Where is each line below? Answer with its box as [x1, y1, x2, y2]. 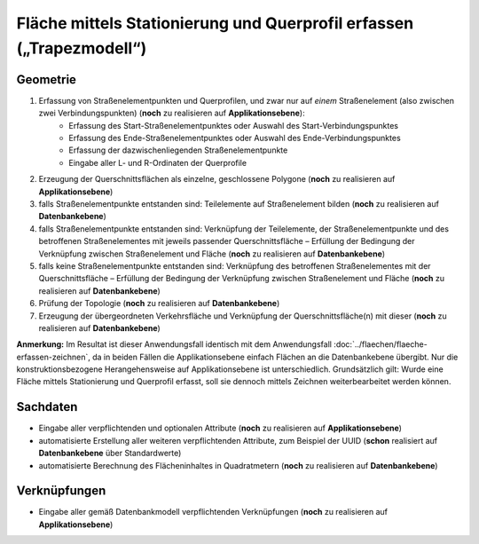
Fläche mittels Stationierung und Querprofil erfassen [16, 13, 414, 33]
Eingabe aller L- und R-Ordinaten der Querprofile [68, 157, 247, 168]
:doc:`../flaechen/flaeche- [334, 339, 428, 350]
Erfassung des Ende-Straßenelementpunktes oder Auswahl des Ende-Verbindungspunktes [68, 133, 401, 144]
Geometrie [16, 72, 77, 87]
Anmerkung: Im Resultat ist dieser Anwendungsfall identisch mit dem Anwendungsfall [16, 339, 333, 350]
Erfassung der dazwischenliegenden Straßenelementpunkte [68, 145, 288, 155]
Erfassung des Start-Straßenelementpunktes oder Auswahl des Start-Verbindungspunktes [68, 120, 399, 130]
